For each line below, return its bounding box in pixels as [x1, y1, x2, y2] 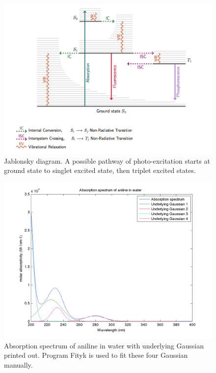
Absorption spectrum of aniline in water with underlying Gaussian [4, 340, 204, 350]
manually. [4, 359, 33, 370]
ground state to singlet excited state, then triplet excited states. [4, 165, 196, 175]
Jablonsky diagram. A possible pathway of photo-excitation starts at [4, 155, 210, 166]
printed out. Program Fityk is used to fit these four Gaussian [4, 350, 188, 360]
